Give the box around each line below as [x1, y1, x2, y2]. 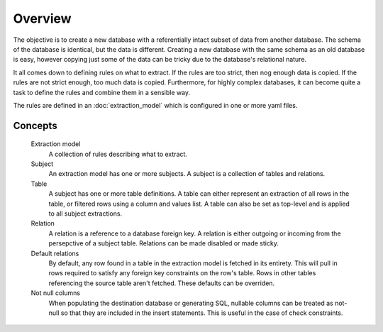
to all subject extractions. [48, 209, 123, 218]
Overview [13, 11, 72, 26]
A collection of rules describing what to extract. [48, 150, 188, 158]
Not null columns [30, 289, 81, 297]
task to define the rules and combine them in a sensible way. [13, 88, 191, 96]
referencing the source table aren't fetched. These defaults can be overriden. [48, 279, 275, 287]
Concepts [13, 119, 57, 131]
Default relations [30, 249, 79, 258]
